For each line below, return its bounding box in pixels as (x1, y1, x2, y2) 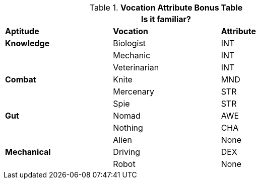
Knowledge (5, 38, 50, 48)
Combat (5, 74, 36, 84)
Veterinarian (113, 62, 159, 72)
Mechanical (5, 147, 51, 157)
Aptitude (5, 26, 39, 36)
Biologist (113, 38, 146, 48)
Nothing (113, 123, 143, 133)
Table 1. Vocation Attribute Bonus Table (89, 3, 243, 13)
